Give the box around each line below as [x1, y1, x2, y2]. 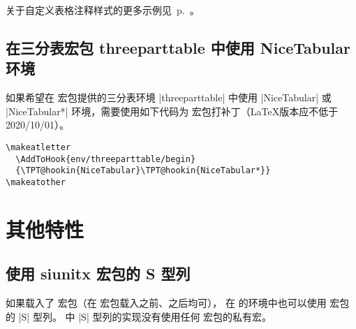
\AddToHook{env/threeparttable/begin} [15, 154, 196, 164]
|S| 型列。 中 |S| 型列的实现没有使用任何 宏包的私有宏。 [18, 309, 272, 323]
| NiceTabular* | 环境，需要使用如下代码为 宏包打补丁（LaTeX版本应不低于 [6, 103, 339, 118]
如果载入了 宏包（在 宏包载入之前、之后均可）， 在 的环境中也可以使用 [6, 295, 327, 310]
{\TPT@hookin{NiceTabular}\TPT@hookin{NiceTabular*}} [15, 166, 271, 176]
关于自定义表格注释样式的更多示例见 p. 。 [6, 3, 200, 17]
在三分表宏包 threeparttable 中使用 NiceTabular [6, 36, 350, 58]
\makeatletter [6, 142, 71, 152]
